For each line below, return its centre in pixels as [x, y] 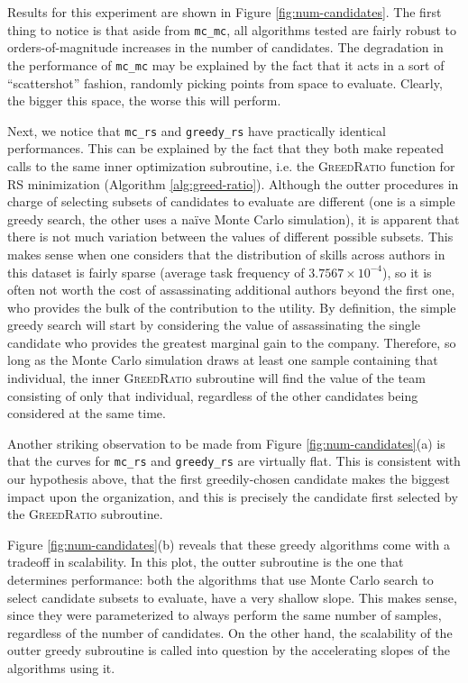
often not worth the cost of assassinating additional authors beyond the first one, [231, 290]
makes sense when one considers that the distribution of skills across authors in [226, 254]
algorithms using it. [61, 668]
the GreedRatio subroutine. [85, 514]
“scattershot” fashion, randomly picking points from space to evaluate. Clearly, [225, 82]
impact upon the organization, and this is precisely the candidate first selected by [233, 496]
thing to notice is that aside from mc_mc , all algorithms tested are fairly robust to [232, 29]
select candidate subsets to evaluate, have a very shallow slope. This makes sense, [232, 597]
